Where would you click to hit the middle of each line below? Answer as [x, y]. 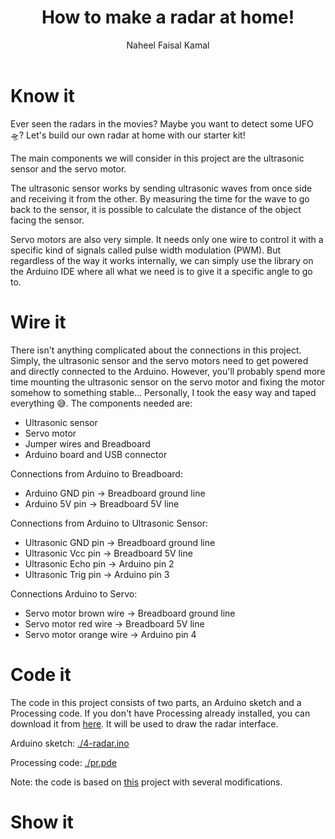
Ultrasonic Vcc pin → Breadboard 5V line [108, 553]
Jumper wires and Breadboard [87, 443]
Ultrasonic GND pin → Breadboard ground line [120, 542]
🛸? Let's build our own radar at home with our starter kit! [128, 135]
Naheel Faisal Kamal [168, 45]
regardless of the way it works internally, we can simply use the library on [162, 260]
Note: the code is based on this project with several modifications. [146, 782]
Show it [42, 822]
